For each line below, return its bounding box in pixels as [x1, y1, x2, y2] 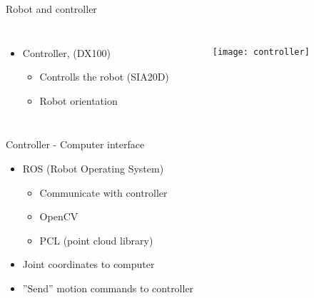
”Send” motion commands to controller [22, 280, 194, 295]
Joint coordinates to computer [22, 257, 155, 272]
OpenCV [39, 209, 78, 224]
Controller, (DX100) [22, 45, 111, 60]
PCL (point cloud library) [39, 232, 153, 247]
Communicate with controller [39, 185, 168, 200]
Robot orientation [39, 93, 118, 108]
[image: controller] [212, 46, 310, 57]
